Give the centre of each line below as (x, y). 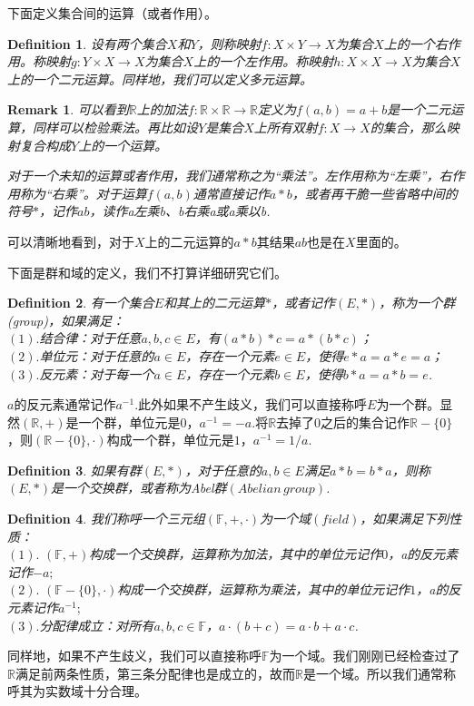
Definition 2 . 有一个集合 (81, 303)
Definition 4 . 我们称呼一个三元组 (106, 519)
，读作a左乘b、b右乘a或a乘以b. (180, 211)
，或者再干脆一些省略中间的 (375, 193)
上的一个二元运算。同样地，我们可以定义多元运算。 (160, 78)
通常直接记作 (231, 193)
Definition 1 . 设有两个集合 (87, 43)
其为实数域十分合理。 (83, 691)
